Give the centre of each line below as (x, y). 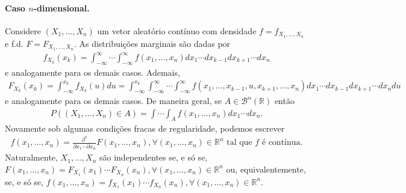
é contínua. (282, 143)
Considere (23, 30)
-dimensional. (61, 8)
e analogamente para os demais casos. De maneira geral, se (113, 101)
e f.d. (14, 43)
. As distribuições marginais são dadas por (152, 43)
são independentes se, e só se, (154, 157)
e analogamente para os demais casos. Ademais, (92, 72)
